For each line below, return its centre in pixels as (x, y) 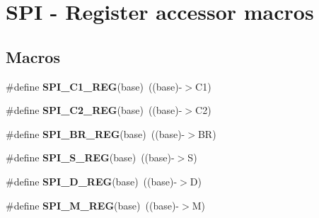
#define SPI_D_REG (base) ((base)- (92, 181)
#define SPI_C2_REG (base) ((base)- (94, 110)
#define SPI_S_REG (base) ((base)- (90, 157)
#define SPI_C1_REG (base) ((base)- (94, 86)
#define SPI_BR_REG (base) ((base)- (95, 133)
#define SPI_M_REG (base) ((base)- (93, 205)
